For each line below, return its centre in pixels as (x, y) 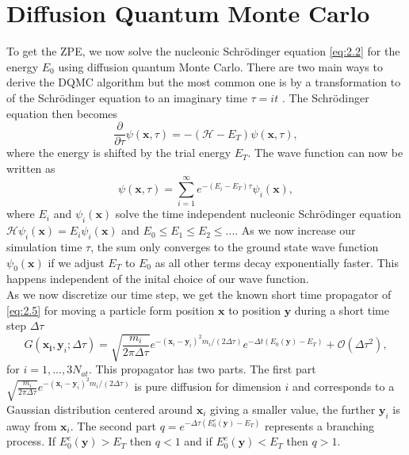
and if (198, 441)
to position (254, 310)
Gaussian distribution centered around (99, 409)
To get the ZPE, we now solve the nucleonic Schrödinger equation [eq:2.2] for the (203, 51)
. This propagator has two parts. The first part (202, 369)
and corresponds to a (344, 386)
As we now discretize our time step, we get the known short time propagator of (199, 294)
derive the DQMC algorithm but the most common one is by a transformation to (204, 82)
